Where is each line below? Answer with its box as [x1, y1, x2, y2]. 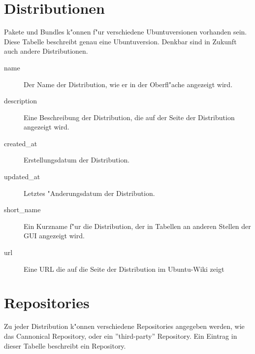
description [4, 96, 37, 106]
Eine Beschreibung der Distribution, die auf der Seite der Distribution [24, 112, 235, 122]
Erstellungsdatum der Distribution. [24, 155, 130, 165]
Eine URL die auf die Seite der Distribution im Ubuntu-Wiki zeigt [24, 263, 224, 274]
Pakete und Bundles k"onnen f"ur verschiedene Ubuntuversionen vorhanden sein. [4, 27, 247, 37]
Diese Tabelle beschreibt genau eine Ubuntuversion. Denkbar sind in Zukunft [4, 36, 237, 46]
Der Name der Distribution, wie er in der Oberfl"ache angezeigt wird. [24, 79, 233, 89]
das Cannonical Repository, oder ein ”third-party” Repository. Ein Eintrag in [4, 330, 237, 341]
